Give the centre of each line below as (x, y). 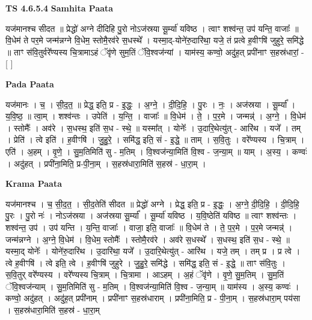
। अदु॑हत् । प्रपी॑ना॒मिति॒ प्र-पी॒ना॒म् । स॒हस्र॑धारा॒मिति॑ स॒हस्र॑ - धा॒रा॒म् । (106, 163)
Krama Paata (34, 184)
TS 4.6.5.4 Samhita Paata (60, 8)
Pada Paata (30, 83)
